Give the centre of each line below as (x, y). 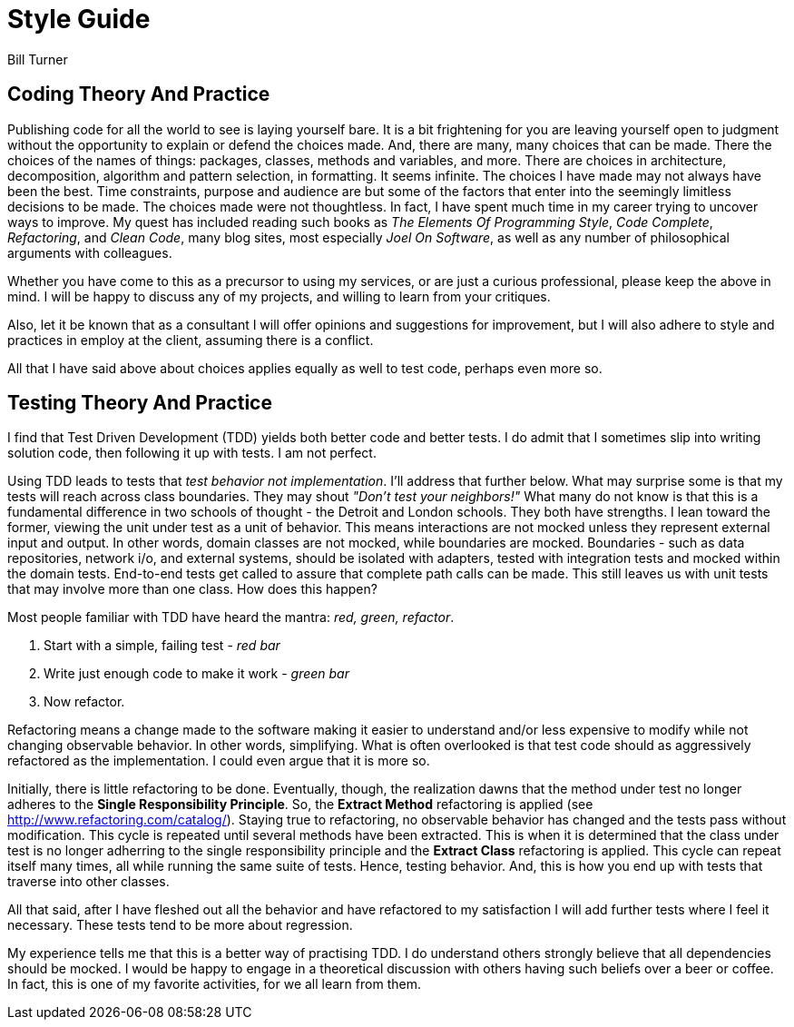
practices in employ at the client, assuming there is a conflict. (191, 340)
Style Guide (79, 19)
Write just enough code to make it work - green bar (196, 674)
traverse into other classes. (88, 882)
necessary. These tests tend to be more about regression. (180, 925)
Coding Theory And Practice (139, 94)
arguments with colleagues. (90, 252)
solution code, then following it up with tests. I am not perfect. (192, 453)
